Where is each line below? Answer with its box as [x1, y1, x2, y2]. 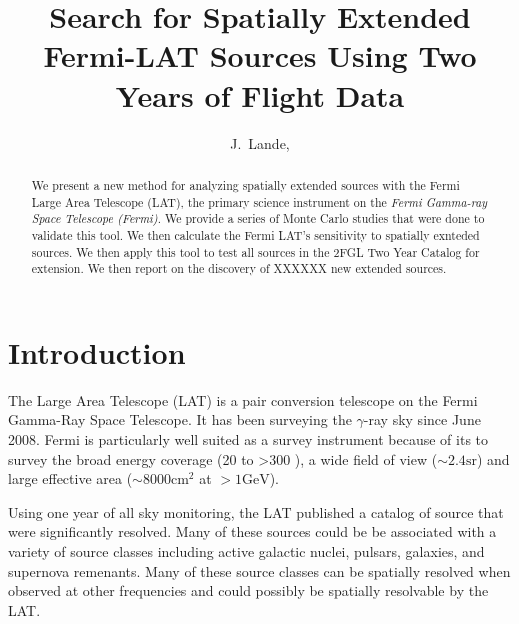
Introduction [8, 331, 186, 372]
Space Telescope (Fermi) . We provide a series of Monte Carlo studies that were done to [31, 210, 485, 227]
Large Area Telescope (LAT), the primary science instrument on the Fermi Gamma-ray [31, 193, 488, 210]
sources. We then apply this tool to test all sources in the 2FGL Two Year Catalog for [31, 243, 480, 260]
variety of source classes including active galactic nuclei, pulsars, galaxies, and [8, 540, 485, 561]
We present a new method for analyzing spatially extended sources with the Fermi [31, 176, 460, 193]
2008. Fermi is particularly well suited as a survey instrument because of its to [8, 428, 489, 449]
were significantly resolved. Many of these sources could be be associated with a [8, 521, 497, 542]
